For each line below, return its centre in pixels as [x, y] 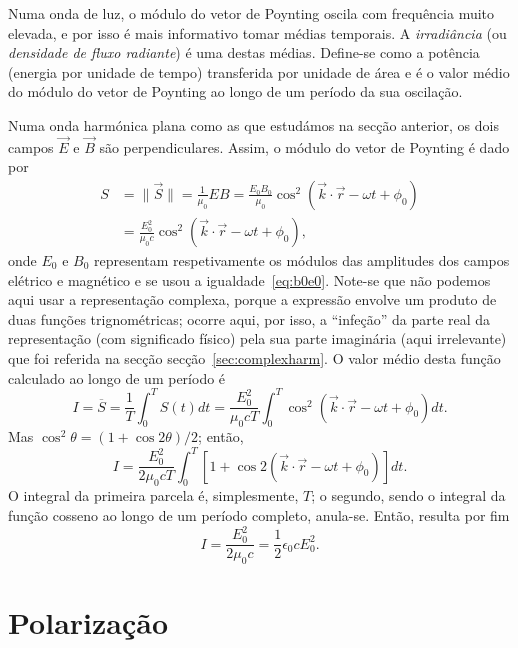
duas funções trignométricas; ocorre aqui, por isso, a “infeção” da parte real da [249, 318]
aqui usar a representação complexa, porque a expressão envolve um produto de [252, 299]
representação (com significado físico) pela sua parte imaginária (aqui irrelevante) [257, 338]
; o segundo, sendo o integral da [408, 495]
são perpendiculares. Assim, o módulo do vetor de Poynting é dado [304, 146]
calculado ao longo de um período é [117, 377]
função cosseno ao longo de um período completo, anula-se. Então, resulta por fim [259, 514]
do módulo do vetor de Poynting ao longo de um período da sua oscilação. [235, 91]
